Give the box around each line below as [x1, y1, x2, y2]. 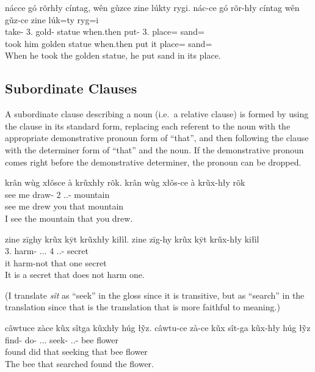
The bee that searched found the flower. [5, 357, 154, 370]
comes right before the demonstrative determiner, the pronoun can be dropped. [5, 155, 302, 168]
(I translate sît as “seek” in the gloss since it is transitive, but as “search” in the [5, 288, 305, 301]
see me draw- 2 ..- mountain [5, 188, 110, 200]
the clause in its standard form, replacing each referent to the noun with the [5, 119, 291, 132]
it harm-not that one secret [5, 256, 107, 269]
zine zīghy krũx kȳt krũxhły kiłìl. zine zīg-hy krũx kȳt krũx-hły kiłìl [5, 232, 259, 245]
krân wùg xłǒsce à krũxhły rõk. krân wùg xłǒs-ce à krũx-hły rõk [5, 176, 245, 189]
